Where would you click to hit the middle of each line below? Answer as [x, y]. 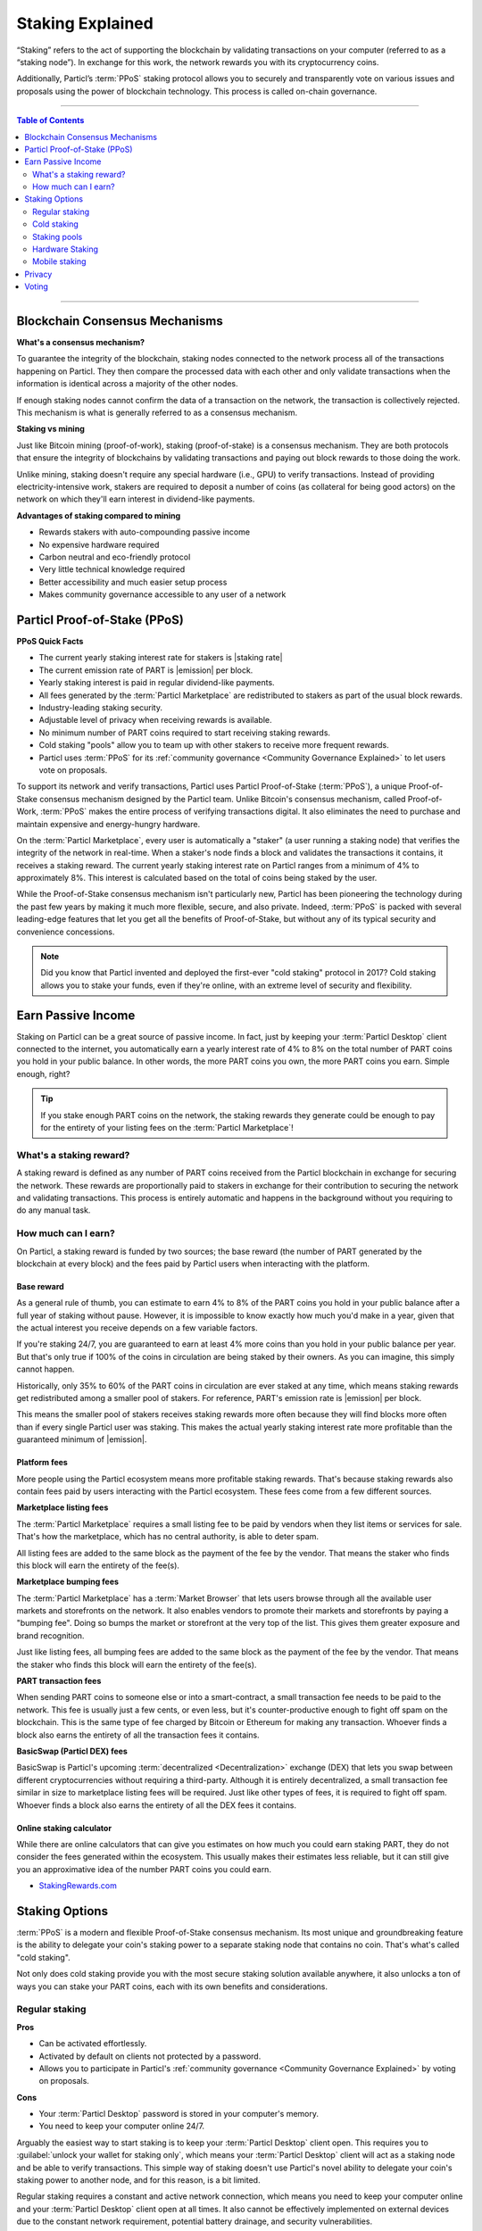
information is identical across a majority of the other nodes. [127, 384]
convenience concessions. [66, 932]
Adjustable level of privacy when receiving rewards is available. [155, 720]
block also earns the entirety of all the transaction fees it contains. [138, 1735]
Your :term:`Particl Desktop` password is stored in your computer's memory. [179, 2114]
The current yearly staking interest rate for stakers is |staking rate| [161, 658]
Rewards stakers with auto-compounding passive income [144, 532]
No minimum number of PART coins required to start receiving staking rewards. [184, 733]
